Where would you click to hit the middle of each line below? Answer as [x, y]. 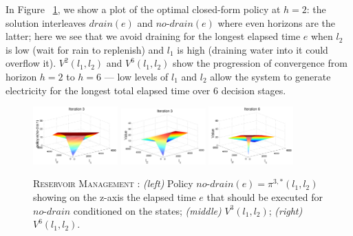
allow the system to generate [270, 76]
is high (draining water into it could [253, 49]
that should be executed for [265, 197]
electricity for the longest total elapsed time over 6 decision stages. [146, 90]
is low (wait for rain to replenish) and [85, 49]
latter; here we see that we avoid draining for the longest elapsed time [153, 36]
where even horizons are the [277, 22]
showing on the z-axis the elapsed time [115, 197]
